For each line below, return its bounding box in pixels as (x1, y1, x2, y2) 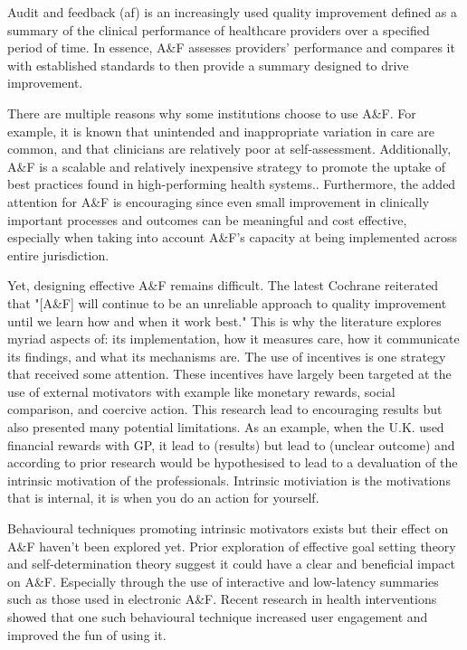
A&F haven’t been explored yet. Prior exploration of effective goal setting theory (7, 536, 456, 555)
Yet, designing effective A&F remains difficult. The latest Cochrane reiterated (7, 276, 439, 295)
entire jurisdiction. (7, 245, 110, 264)
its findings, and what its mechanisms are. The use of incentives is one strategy (7, 346, 446, 365)
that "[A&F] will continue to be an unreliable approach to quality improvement (7, 293, 447, 312)
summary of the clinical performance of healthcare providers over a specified (7, 20, 430, 39)
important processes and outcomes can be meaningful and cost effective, (7, 210, 407, 229)
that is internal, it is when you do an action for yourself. (7, 488, 319, 507)
